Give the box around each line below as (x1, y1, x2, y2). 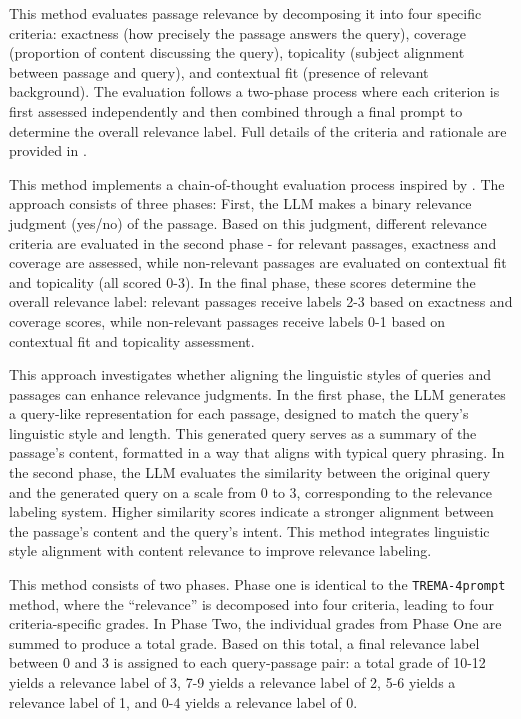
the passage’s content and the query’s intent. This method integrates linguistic (9, 520, 490, 541)
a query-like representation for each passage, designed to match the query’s (9, 403, 469, 424)
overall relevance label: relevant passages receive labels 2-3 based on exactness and (9, 291, 513, 312)
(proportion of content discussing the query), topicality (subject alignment (9, 42, 465, 63)
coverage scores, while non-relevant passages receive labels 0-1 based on (9, 310, 446, 331)
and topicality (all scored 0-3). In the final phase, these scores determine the (9, 271, 476, 292)
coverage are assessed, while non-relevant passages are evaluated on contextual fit (9, 252, 507, 273)
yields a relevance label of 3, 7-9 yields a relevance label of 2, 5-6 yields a (9, 672, 456, 693)
